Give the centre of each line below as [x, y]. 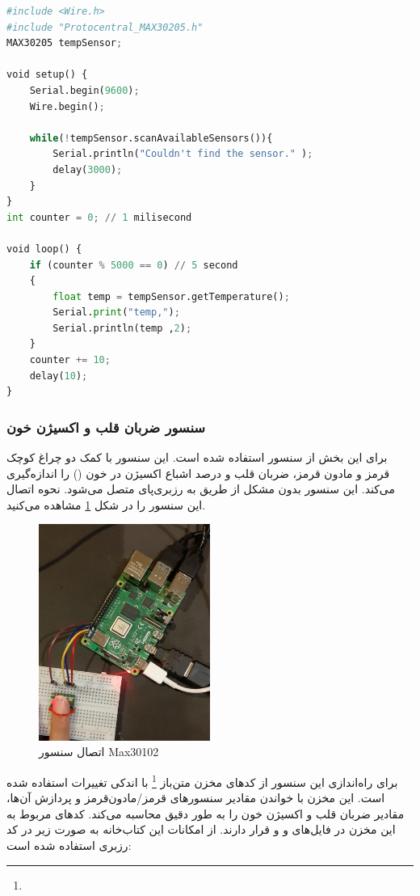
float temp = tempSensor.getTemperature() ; [171, 296]
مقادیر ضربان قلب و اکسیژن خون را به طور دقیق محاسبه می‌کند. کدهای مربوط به [206, 813]
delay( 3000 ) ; [88, 169]
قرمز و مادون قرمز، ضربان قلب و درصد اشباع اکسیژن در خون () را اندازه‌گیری [198, 473]
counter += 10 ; [70, 360]
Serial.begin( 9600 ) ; [84, 90]
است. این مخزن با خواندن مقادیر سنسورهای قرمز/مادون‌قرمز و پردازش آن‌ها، [196, 798]
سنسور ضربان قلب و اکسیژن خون [106, 427]
